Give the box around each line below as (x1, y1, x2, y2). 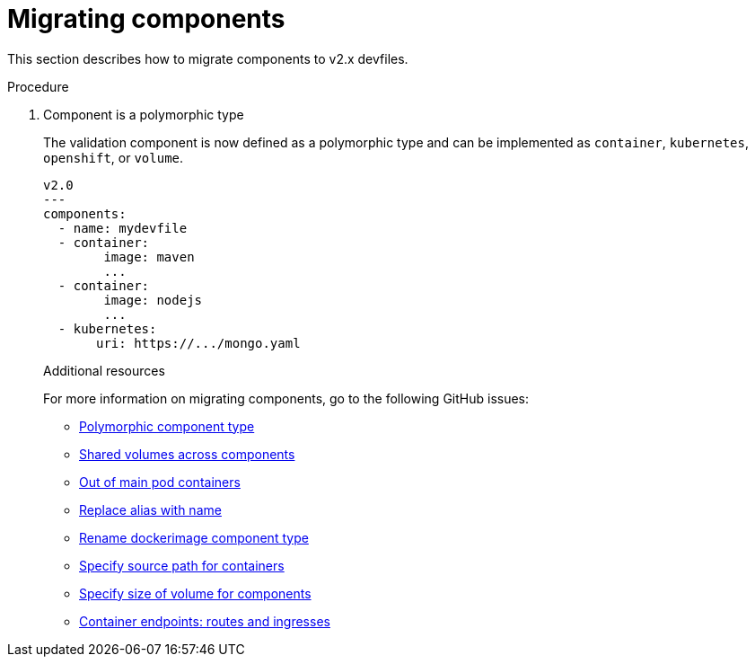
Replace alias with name (79, 501, 222, 518)
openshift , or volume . (43, 149, 184, 165)
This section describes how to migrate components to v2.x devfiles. (7, 50, 408, 66)
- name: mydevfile (57, 220, 188, 235)
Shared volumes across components (79, 446, 295, 462)
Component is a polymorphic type (43, 106, 244, 122)
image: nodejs (103, 292, 203, 307)
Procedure (7, 78, 69, 94)
